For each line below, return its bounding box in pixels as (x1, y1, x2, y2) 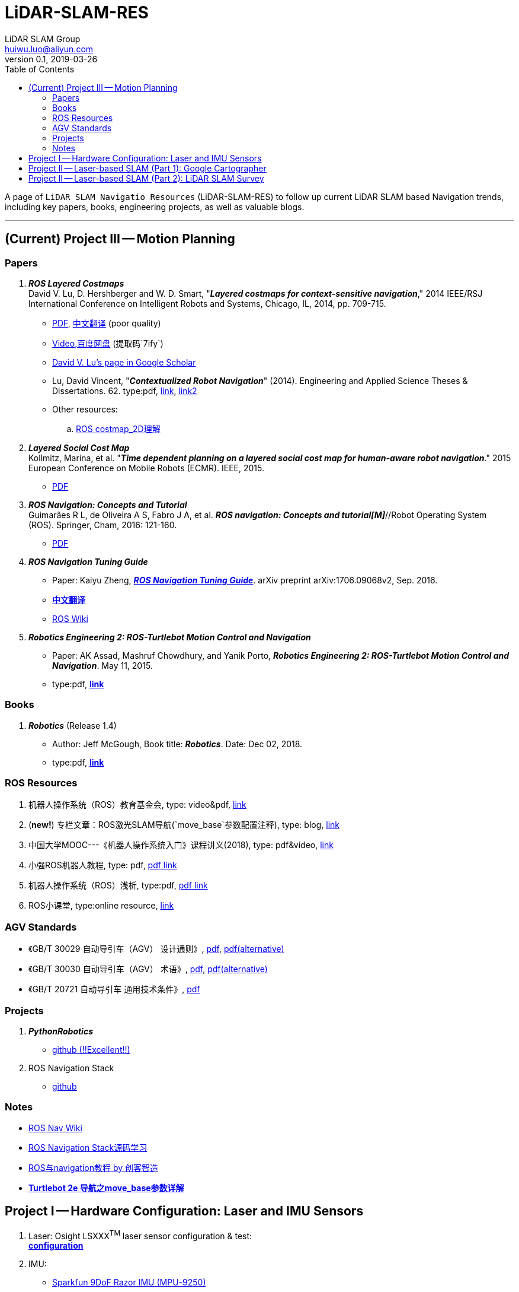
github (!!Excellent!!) (52, 1044, 130, 1055)
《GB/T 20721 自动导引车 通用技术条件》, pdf (28, 984, 200, 995)
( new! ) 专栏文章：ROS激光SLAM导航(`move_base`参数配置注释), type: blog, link (28, 820, 339, 830)
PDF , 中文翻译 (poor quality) (52, 318, 161, 328)
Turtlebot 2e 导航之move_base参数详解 (28, 1182, 184, 1193)
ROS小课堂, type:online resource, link (28, 900, 174, 911)
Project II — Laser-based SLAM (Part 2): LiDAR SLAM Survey (28, 173, 264, 183)
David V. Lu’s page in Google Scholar (52, 357, 196, 367)
